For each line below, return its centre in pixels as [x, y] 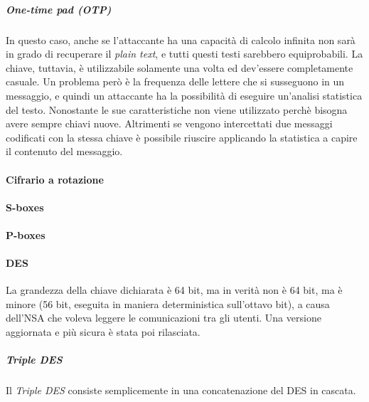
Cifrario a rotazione [55, 179]
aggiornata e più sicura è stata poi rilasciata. [103, 332]
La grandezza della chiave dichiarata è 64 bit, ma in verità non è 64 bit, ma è [174, 290]
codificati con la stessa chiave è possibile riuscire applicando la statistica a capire [182, 137]
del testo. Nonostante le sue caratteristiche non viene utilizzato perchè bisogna [177, 109]
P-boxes [26, 234]
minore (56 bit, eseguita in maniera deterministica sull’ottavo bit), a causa [168, 303]
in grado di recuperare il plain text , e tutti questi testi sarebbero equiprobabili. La [184, 54]
